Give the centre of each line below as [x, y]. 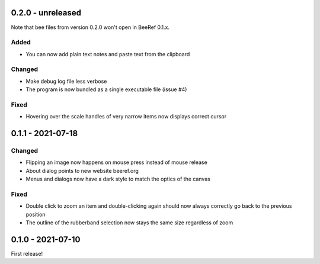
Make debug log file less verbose [66, 81]
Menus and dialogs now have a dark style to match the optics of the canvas [118, 179]
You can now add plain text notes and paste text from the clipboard [108, 54]
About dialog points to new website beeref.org [82, 170]
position [36, 214]
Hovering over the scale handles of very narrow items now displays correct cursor [126, 117]
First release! [27, 254]
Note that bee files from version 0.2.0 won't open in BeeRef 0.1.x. [90, 27]
